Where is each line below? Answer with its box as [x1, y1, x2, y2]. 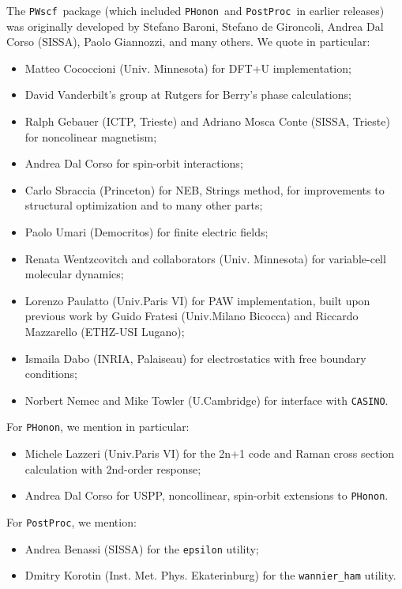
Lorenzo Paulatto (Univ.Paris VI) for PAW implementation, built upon [24, 292, 370, 308]
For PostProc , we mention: [6, 513, 137, 530]
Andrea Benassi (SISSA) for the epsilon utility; [24, 540, 259, 557]
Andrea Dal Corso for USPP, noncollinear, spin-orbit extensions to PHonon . [24, 487, 389, 504]
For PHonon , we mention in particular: [6, 418, 190, 435]
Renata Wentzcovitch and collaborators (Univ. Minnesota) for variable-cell [24, 250, 386, 266]
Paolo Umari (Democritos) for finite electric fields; [24, 224, 269, 240]
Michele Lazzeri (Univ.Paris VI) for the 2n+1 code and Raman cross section [24, 445, 395, 462]
